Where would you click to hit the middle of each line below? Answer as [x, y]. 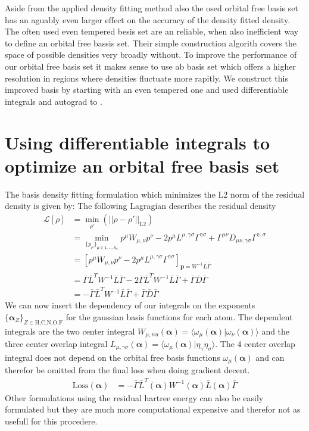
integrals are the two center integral [70, 331]
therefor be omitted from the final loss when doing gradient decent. [127, 370]
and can [270, 357]
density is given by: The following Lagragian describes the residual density [141, 206]
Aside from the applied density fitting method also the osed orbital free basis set [152, 8]
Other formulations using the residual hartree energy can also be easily [134, 397]
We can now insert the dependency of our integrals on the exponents [130, 305]
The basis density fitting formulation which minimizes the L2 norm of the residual [155, 194]
